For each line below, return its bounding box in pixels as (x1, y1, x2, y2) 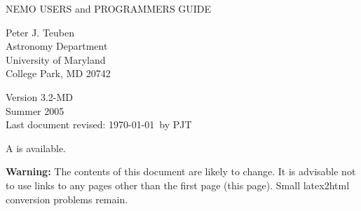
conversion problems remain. (6, 191, 128, 206)
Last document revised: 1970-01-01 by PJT (6, 117, 192, 132)
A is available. (6, 140, 67, 155)
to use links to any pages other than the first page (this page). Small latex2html (6, 177, 350, 192)
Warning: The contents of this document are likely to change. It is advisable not (6, 164, 356, 179)
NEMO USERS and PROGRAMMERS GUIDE (6, 1, 212, 15)
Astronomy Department (6, 39, 108, 53)
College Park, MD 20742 (6, 66, 111, 81)
